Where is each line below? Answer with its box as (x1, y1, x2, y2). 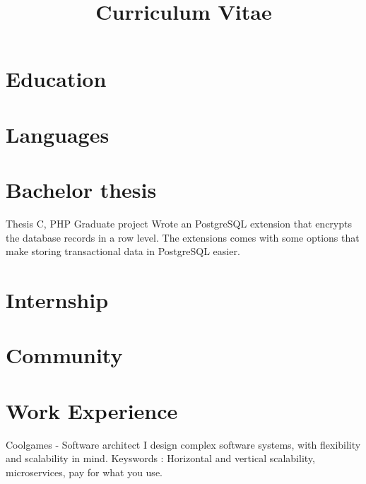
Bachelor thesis (6, 175, 157, 204)
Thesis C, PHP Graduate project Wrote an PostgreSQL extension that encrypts (6, 216, 352, 231)
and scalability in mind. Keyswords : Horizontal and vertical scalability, (6, 451, 315, 466)
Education (6, 64, 107, 93)
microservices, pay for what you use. (6, 464, 163, 479)
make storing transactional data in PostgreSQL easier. (6, 244, 240, 259)
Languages (6, 119, 110, 148)
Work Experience (6, 396, 178, 425)
